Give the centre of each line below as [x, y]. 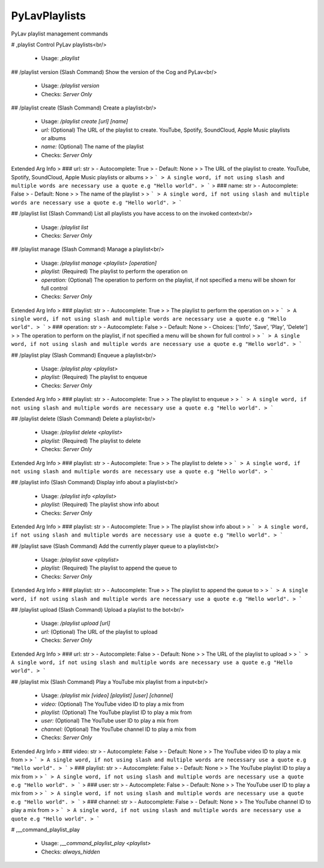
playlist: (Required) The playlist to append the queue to [109, 568]
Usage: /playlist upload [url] [76, 623]
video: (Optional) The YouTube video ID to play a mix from [112, 704]
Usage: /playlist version [70, 86]
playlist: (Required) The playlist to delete [91, 441]
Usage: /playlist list [65, 227]
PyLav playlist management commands [59, 34]
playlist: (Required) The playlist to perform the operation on [115, 271]
